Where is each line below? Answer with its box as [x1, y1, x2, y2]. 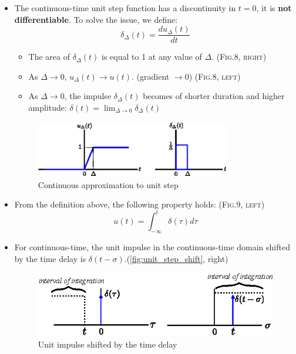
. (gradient [132, 70, 170, 82]
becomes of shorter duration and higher [143, 90, 285, 102]
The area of [28, 50, 70, 63]
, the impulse [64, 90, 112, 102]
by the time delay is [14, 252, 86, 264]
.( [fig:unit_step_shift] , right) [124, 252, 228, 264]
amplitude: [28, 101, 67, 114]
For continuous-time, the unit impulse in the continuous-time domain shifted [14, 241, 290, 253]
